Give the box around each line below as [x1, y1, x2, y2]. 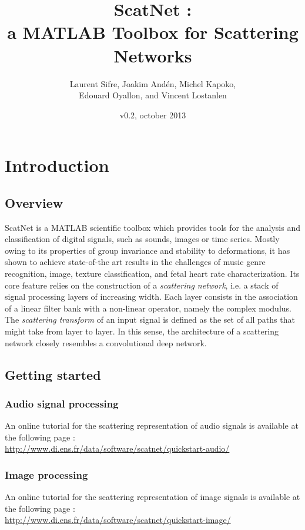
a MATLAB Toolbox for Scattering [7, 20, 299, 44]
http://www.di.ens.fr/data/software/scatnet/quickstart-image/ [5, 514, 231, 526]
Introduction [5, 153, 109, 177]
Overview [5, 193, 63, 211]
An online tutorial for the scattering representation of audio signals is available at [5, 419, 299, 432]
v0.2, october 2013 [119, 108, 186, 121]
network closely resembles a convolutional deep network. [5, 336, 207, 349]
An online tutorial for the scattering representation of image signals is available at [5, 491, 300, 503]
